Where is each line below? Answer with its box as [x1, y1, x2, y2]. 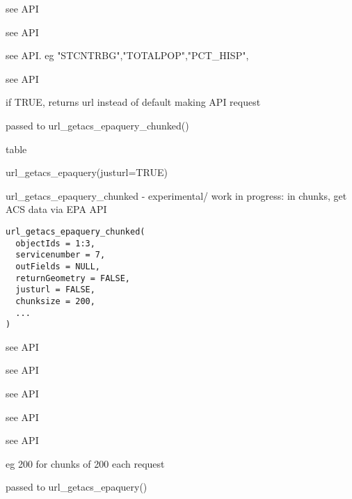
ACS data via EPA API [6, 202, 107, 216]
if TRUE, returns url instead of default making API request [6, 95, 261, 109]
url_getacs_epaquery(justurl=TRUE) [6, 165, 168, 180]
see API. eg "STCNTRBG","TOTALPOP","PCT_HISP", [6, 48, 249, 63]
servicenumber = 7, [15, 250, 106, 260]
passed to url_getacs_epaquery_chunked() [6, 118, 189, 132]
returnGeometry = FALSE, [15, 273, 130, 283]
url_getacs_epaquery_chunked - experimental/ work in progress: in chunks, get [6, 188, 347, 203]
